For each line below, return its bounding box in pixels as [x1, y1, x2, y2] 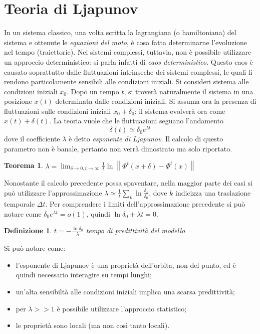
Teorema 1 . [4, 160, 43, 171]
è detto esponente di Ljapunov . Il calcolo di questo [69, 133, 223, 144]
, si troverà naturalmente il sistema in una [124, 86, 253, 96]
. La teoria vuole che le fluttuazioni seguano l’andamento [49, 115, 224, 126]
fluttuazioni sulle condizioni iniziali [4, 105, 111, 116]
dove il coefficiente [4, 133, 60, 144]
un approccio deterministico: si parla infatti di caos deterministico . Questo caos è [4, 56, 253, 67]
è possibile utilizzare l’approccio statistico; [57, 303, 187, 313]
